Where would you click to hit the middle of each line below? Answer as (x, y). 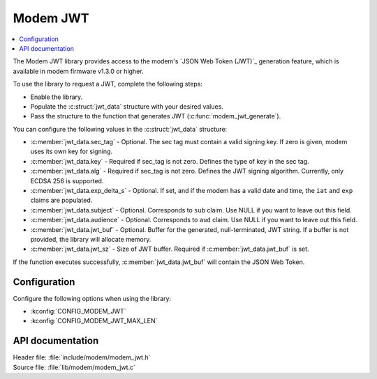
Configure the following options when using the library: (92, 298)
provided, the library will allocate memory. (91, 239)
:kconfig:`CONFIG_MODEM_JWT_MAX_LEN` (94, 321)
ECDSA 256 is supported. (67, 180)
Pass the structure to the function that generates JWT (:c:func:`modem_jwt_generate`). (156, 116)
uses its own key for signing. (72, 152)
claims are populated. (61, 200)
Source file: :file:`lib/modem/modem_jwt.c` (74, 367)
